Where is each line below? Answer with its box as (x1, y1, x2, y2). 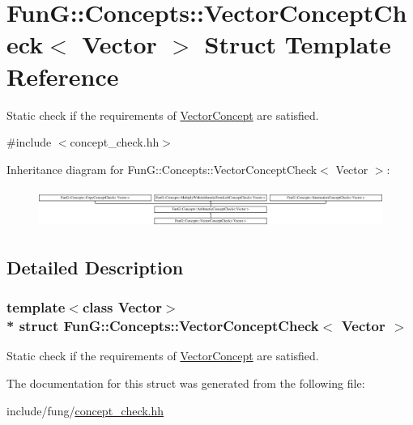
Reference (6, 59, 119, 92)
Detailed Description (6, 254, 184, 279)
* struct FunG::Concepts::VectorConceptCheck (6, 316, 319, 336)
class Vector (82, 297, 162, 317)
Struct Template (204, 28, 391, 61)
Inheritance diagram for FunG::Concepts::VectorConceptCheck (6, 160, 317, 177)
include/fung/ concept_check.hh (6, 402, 164, 419)
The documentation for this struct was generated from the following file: (6, 375, 365, 392)
